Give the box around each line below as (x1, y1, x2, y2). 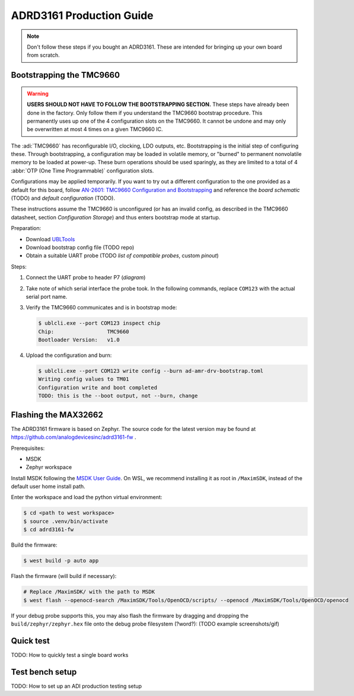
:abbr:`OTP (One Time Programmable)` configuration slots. (11, 167, 154, 174)
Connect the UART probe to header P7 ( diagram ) (25, 274, 146, 281)
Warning (27, 90, 49, 97)
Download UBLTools (25, 235, 75, 242)
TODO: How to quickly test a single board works (11, 651, 129, 658)
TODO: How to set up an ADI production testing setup (11, 682, 142, 689)
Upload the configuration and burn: (25, 352, 112, 359)
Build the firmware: (11, 541, 58, 548)
